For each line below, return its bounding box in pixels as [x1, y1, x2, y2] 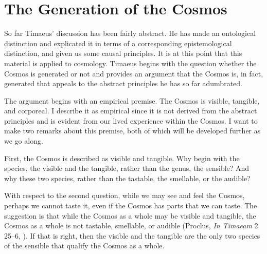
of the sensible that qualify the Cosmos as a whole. [4, 240, 165, 251]
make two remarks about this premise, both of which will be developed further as [4, 125, 261, 136]
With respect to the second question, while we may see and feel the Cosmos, [4, 190, 245, 201]
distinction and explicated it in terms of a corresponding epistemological [4, 37, 232, 48]
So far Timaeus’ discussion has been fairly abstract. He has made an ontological [4, 28, 256, 38]
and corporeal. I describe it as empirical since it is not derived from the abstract [4, 105, 257, 116]
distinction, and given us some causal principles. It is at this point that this [4, 48, 242, 58]
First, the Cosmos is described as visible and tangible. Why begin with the [4, 152, 240, 163]
